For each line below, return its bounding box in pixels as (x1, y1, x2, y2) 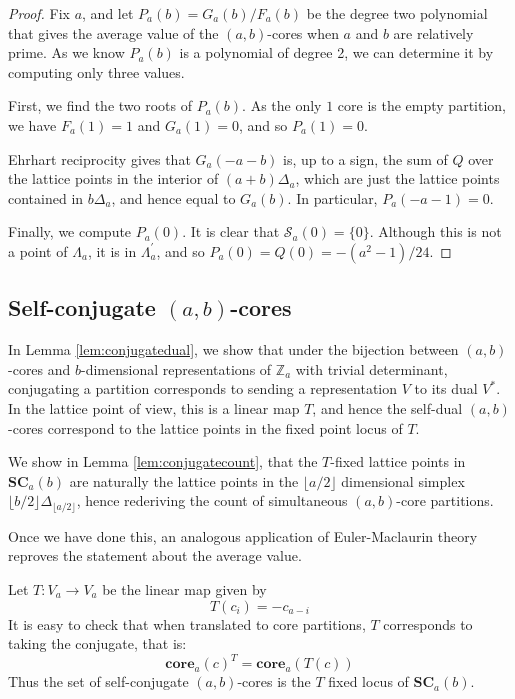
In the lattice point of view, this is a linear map (8, 397, 300, 418)
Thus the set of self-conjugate (8, 671, 189, 692)
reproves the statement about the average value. (8, 545, 302, 566)
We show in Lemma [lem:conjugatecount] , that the (8, 451, 318, 472)
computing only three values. (8, 61, 185, 82)
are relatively (393, 22, 474, 43)
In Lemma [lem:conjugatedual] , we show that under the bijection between (8, 339, 459, 360)
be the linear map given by (102, 578, 267, 599)
